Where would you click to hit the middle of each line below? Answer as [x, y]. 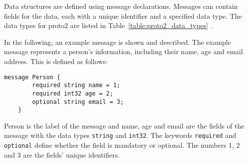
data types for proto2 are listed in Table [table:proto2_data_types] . [109, 25]
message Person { [32, 77]
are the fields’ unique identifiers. [71, 154]
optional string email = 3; [78, 102]
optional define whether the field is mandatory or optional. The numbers [115, 145]
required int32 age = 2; [73, 93]
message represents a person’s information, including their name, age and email [124, 51]
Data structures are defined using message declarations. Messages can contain [121, 6]
